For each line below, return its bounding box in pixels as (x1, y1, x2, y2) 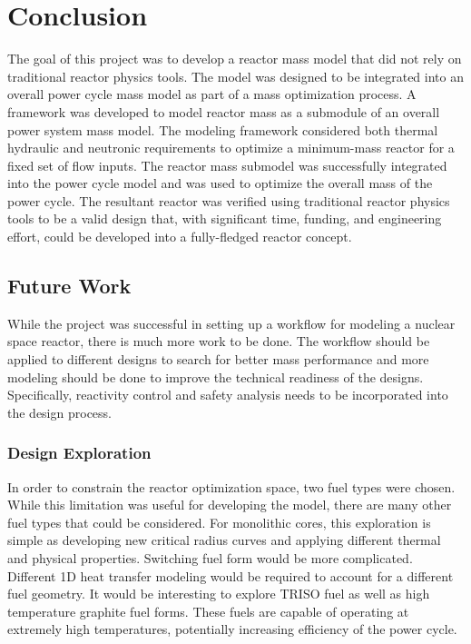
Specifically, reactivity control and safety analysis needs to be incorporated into (7, 385, 448, 404)
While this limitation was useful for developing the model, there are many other (7, 495, 452, 514)
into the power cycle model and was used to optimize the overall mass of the (7, 173, 433, 193)
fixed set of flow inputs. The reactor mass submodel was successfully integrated (7, 155, 447, 174)
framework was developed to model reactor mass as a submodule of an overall (7, 102, 440, 121)
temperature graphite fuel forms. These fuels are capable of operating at (7, 601, 409, 620)
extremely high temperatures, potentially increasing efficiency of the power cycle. (7, 619, 457, 639)
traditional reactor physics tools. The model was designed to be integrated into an (7, 66, 464, 85)
